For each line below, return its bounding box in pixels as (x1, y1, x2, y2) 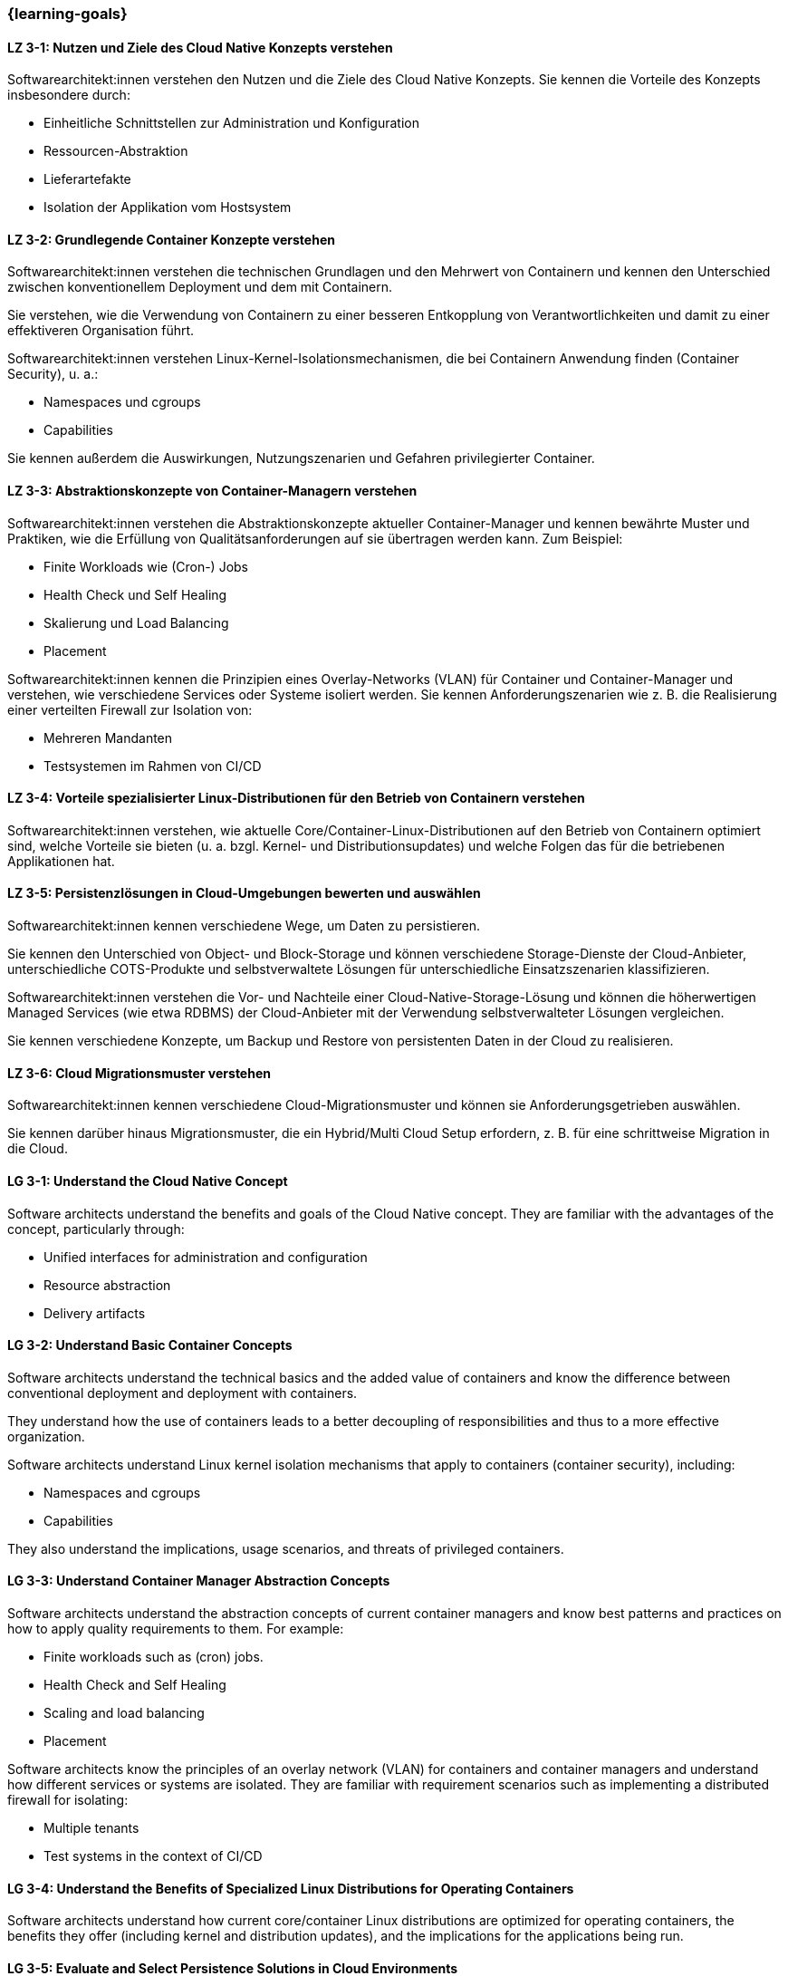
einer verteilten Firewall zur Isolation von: (7, 701, 253, 718)
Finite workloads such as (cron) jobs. (43, 1648, 264, 1664)
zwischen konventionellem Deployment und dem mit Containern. (7, 279, 393, 295)
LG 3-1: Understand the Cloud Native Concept (7, 1172, 288, 1189)
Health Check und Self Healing (43, 586, 227, 602)
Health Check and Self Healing (43, 1676, 226, 1692)
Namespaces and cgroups (43, 1484, 201, 1500)
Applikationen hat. (7, 853, 115, 869)
